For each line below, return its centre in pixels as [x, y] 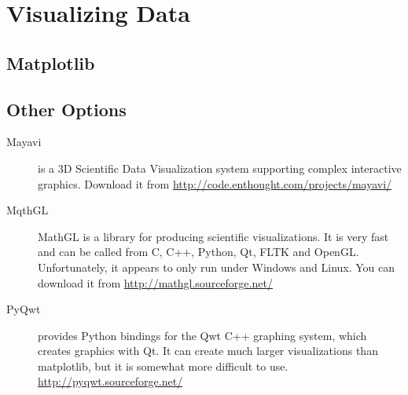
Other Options [66, 109]
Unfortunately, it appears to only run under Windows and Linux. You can [217, 267]
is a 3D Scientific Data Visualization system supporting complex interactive [220, 168]
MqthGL [28, 210]
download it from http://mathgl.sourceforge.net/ [155, 282]
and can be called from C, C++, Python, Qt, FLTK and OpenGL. [198, 252]
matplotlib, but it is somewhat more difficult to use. [163, 366]
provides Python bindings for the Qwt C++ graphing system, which [202, 335]
